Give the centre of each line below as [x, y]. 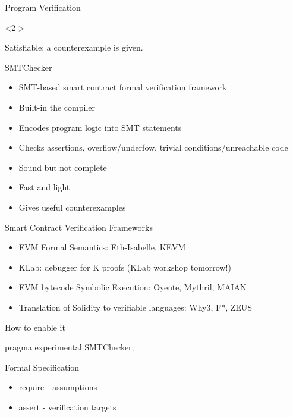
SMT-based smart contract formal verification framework [123, 87]
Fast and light [44, 187]
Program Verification [43, 7]
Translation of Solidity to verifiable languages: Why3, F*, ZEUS [136, 307]
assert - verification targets [67, 407]
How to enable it [35, 327]
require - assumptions [58, 387]
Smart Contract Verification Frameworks [79, 227]
